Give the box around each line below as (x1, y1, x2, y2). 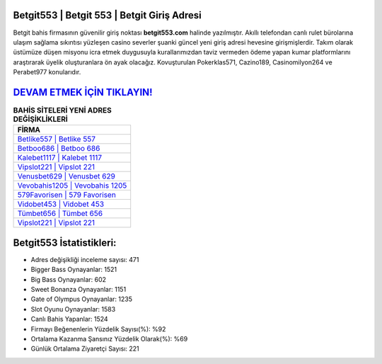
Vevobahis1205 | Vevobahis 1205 (17, 181, 127, 190)
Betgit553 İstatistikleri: (13, 237, 117, 249)
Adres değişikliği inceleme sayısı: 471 (30, 255, 139, 263)
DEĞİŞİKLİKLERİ (13, 114, 69, 124)
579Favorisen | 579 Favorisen (17, 190, 116, 200)
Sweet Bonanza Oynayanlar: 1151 (30, 285, 127, 294)
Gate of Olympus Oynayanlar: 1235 (30, 295, 132, 304)
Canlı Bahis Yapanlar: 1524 (30, 315, 109, 324)
